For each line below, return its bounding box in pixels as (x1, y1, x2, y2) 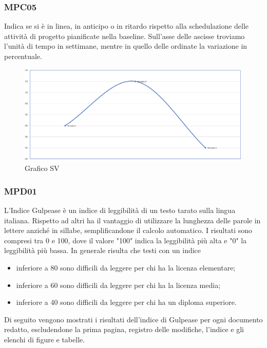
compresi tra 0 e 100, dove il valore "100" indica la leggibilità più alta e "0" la (4, 235, 247, 245)
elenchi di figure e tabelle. (4, 334, 85, 345)
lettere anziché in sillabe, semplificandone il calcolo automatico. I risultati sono (4, 225, 252, 236)
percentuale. (4, 51, 42, 61)
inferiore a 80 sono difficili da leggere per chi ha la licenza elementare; (16, 262, 236, 273)
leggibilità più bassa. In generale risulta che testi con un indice (4, 245, 201, 256)
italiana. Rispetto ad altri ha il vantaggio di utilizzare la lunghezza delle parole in (4, 215, 261, 225)
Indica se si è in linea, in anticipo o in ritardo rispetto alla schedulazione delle (4, 21, 249, 31)
